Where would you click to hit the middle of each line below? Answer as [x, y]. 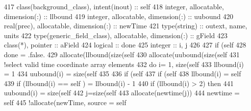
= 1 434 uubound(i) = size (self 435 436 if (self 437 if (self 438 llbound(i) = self [123, 74]
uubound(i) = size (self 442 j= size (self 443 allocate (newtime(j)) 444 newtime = [122, 93]
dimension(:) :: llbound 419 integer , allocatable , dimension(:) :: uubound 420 [119, 16]
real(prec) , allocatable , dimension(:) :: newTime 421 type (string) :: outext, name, [126, 26]
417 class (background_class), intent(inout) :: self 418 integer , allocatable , [114, 6]
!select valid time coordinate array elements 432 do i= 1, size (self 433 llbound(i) [124, 64]
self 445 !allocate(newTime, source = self [65, 102]
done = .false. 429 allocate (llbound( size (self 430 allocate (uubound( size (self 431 [122, 54]
